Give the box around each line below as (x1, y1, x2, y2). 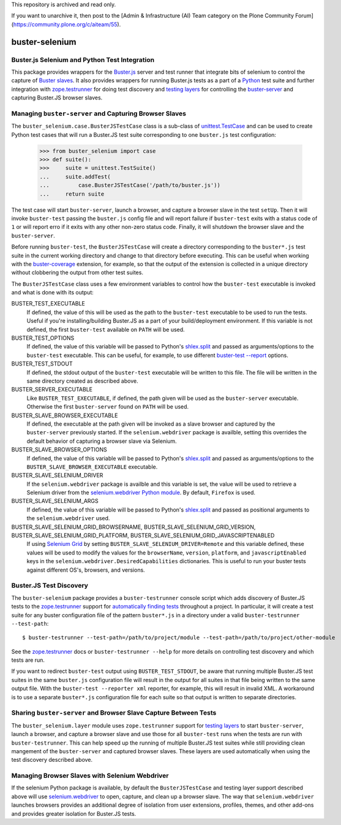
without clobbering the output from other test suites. (11, 269, 144, 276)
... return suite (39, 190, 105, 198)
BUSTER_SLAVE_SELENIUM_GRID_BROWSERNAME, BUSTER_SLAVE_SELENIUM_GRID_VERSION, (11, 523, 256, 531)
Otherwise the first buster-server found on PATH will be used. (26, 403, 189, 410)
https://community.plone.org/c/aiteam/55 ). (13, 20, 121, 28)
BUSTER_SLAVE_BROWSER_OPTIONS (11, 446, 107, 453)
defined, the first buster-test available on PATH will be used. (26, 326, 185, 333)
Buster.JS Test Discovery (11, 581, 89, 590)
